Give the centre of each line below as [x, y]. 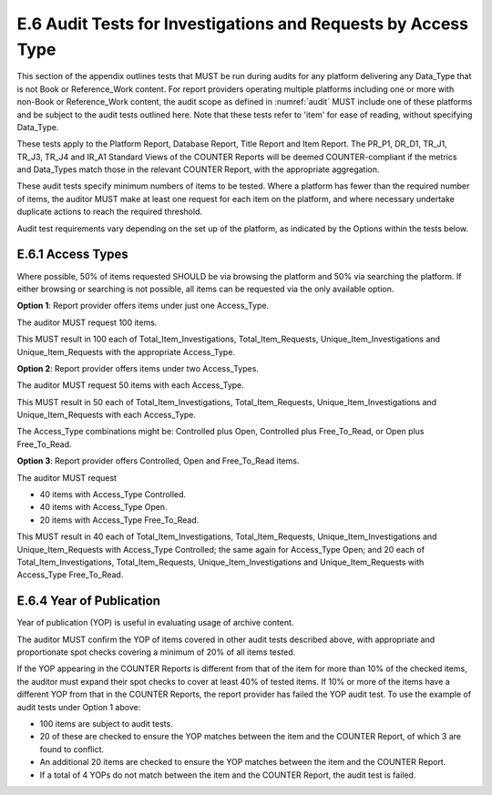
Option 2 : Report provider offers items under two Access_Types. [138, 368]
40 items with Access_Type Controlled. [113, 494]
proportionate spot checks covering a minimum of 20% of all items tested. [156, 652]
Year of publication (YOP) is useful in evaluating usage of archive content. [155, 623]
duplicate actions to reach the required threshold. [109, 212]
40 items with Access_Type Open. [103, 507]
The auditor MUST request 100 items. [87, 322]
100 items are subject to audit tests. [106, 724]
